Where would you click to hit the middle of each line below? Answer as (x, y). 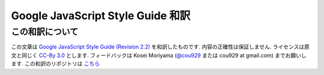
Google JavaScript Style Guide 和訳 (101, 16)
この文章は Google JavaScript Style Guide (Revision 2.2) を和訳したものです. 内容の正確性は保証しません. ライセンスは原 (160, 47)
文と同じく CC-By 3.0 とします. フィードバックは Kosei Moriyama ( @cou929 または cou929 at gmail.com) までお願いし (159, 55)
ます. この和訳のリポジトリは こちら (55, 64)
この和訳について (45, 32)
